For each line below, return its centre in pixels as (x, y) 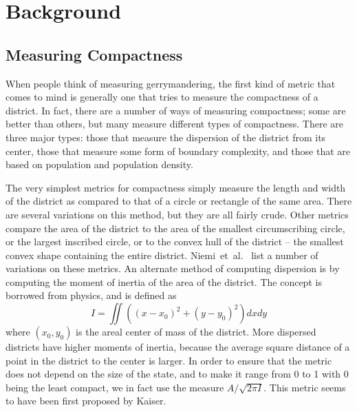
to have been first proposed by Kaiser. (86, 401)
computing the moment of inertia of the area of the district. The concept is (164, 281)
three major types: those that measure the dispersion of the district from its (166, 137)
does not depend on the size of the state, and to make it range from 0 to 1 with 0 (177, 374)
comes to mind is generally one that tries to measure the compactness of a (162, 97)
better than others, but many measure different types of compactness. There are (174, 124)
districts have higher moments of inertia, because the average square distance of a (178, 347)
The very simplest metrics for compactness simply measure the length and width (176, 187)
